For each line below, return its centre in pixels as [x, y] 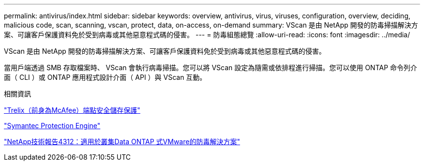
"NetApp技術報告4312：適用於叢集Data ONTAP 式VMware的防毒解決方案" [122, 142]
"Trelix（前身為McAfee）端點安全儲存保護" [72, 110]
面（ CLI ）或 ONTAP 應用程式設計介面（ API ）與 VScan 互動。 [105, 77]
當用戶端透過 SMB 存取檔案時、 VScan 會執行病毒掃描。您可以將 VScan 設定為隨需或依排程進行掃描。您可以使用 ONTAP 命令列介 [211, 67]
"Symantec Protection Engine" [52, 126]
